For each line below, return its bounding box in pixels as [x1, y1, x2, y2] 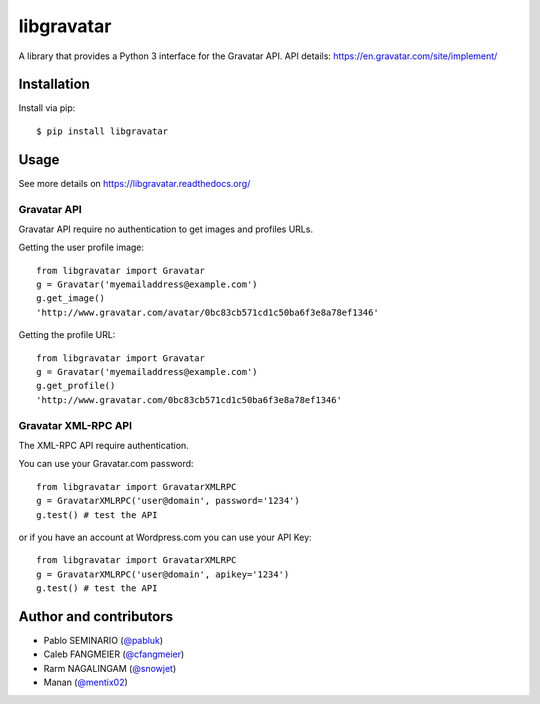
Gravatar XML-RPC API [18, 418, 133, 432]
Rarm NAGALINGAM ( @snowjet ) [43, 662, 177, 674]
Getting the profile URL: [18, 329, 116, 341]
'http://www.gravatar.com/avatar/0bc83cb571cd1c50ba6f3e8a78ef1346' [36, 306, 379, 318]
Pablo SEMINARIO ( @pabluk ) [43, 634, 164, 646]
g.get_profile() [36, 380, 116, 392]
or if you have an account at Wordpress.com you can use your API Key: [18, 531, 312, 543]
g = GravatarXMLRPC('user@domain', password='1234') [36, 495, 300, 507]
